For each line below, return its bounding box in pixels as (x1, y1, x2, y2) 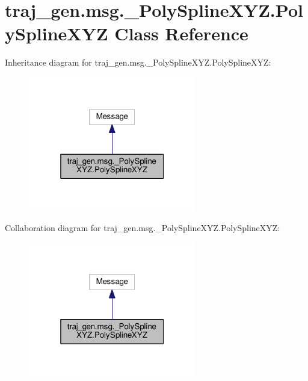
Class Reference (114, 21, 248, 46)
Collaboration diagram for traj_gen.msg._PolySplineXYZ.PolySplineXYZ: (5, 221, 280, 234)
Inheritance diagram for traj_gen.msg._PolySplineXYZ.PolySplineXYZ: (5, 56, 271, 69)
